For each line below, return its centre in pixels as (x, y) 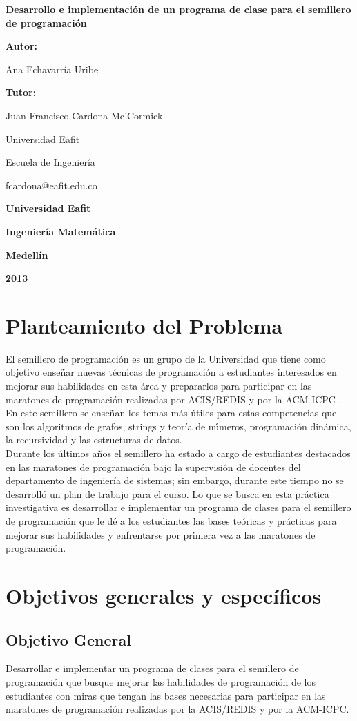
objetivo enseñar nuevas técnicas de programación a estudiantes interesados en (171, 372)
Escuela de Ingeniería (50, 162)
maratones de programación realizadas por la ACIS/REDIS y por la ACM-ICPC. (177, 709)
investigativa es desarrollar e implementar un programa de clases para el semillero (178, 507)
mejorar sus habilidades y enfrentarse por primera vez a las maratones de (161, 534)
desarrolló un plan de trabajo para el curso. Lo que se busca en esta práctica (167, 493)
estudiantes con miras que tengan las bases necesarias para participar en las (166, 695)
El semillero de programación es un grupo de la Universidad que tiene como (166, 358)
